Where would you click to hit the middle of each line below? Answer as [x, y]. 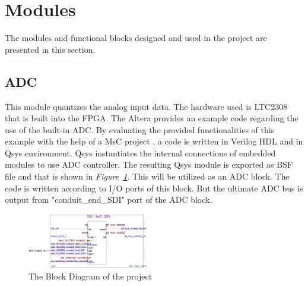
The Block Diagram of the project [91, 276]
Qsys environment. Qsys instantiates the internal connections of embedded [140, 153]
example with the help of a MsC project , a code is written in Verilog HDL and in [154, 141]
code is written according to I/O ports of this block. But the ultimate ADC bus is [154, 188]
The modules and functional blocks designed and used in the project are [136, 38]
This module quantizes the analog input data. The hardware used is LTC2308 [146, 106]
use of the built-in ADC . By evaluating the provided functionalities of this [140, 129]
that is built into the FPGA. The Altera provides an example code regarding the [152, 118]
